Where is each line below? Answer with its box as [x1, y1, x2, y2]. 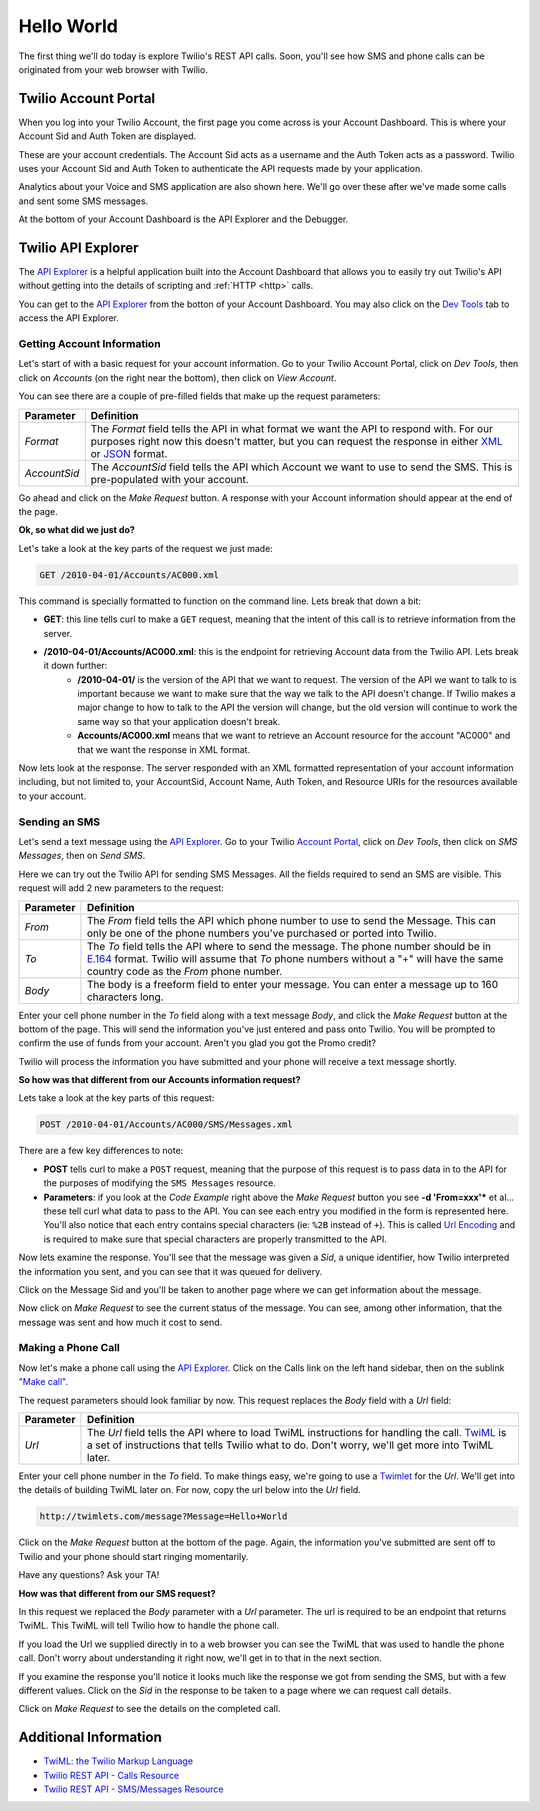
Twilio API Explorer [18, 240, 139, 256]
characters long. [86, 990, 164, 1004]
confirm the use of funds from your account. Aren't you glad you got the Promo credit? [18, 1037, 377, 1049]
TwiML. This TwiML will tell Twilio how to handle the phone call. [18, 1620, 280, 1632]
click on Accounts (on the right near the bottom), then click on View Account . [18, 371, 337, 384]
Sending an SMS [18, 815, 101, 829]
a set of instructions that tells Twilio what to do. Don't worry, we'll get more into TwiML [86, 1438, 494, 1452]
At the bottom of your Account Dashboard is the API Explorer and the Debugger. [18, 213, 349, 225]
